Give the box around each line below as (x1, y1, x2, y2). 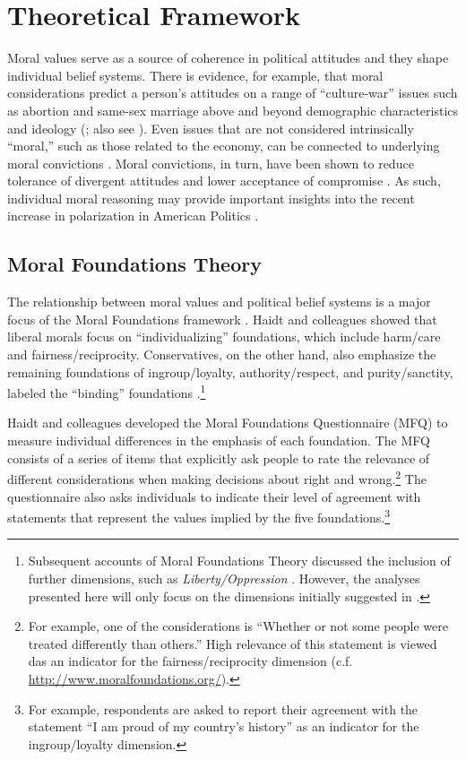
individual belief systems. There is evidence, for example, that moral (7, 65, 384, 84)
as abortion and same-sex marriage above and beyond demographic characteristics (7, 100, 459, 119)
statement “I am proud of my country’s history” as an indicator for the (28, 717, 419, 736)
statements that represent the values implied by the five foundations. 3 (7, 505, 391, 526)
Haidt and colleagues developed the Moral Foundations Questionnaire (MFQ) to (7, 413, 448, 432)
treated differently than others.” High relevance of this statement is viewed (28, 634, 437, 652)
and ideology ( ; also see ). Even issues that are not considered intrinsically (7, 118, 414, 137)
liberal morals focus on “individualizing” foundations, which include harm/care (7, 327, 441, 346)
